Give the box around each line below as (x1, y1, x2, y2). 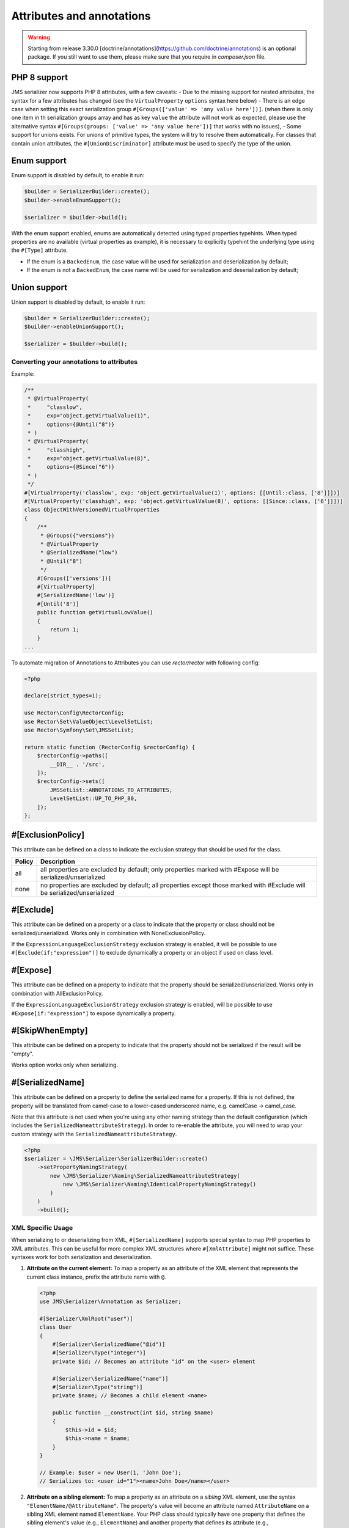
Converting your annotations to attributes (11, 358, 138, 366)
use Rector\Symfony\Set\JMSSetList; (24, 727, 134, 733)
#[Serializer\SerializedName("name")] (52, 1375, 169, 1382)
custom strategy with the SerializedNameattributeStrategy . (11, 1130, 177, 1137)
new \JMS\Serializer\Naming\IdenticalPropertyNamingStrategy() (62, 1181, 257, 1188)
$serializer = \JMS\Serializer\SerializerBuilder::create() (24, 1155, 208, 1163)
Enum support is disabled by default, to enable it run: (11, 172, 145, 179)
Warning (28, 34, 50, 41)
